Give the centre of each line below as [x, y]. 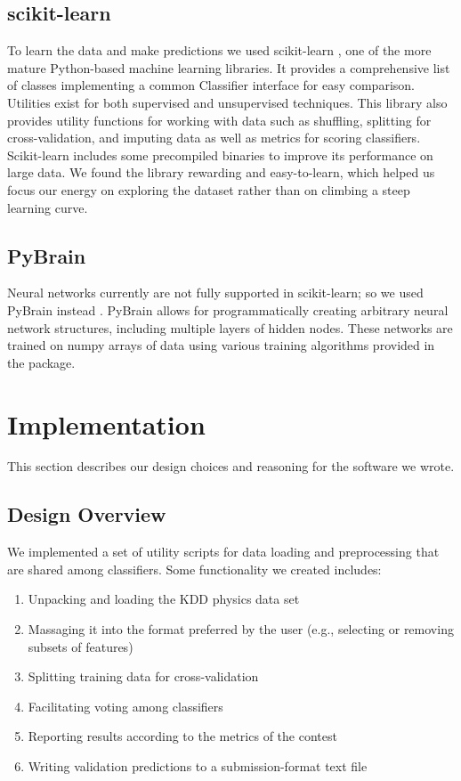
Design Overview [87, 514]
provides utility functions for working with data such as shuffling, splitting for [219, 120]
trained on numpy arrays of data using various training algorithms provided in [221, 345]
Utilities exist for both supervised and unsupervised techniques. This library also [227, 102]
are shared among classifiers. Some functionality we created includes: [194, 569]
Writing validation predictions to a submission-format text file [198, 765]
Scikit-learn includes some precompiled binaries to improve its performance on [220, 155]
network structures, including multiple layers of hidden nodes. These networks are [230, 327]
